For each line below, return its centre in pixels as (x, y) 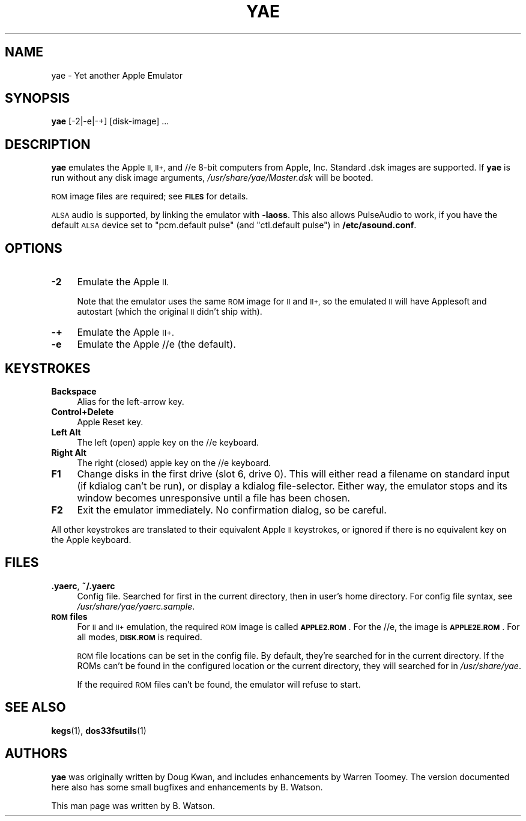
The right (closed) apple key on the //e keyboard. (174, 462)
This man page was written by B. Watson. (133, 805)
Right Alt (69, 452)
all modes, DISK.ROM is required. (140, 637)
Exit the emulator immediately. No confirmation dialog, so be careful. (232, 510)
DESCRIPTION (48, 144)
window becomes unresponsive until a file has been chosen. (213, 498)
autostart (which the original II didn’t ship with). (170, 312)
